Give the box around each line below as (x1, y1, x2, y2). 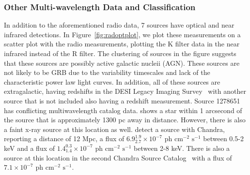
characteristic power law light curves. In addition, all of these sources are (4, 76, 220, 87)
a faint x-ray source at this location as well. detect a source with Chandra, (4, 124, 225, 134)
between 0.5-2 (203, 133, 244, 144)
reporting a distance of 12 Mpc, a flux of (4, 133, 125, 144)
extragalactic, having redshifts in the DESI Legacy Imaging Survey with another (4, 86, 246, 96)
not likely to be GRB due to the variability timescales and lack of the (4, 67, 210, 77)
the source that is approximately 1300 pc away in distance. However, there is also (4, 115, 246, 125)
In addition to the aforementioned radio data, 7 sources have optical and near (4, 20, 234, 30)
